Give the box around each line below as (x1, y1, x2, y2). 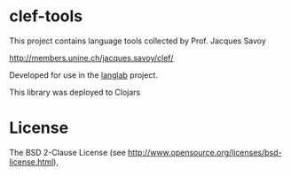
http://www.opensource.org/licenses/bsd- (127, 147, 282, 157)
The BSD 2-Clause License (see (9, 147, 126, 157)
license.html (9, 157, 54, 167)
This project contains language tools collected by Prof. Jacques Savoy (9, 35, 266, 46)
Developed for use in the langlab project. (9, 69, 158, 80)
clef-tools (9, 6, 83, 27)
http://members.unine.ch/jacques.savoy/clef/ (9, 52, 174, 63)
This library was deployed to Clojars (9, 87, 141, 97)
